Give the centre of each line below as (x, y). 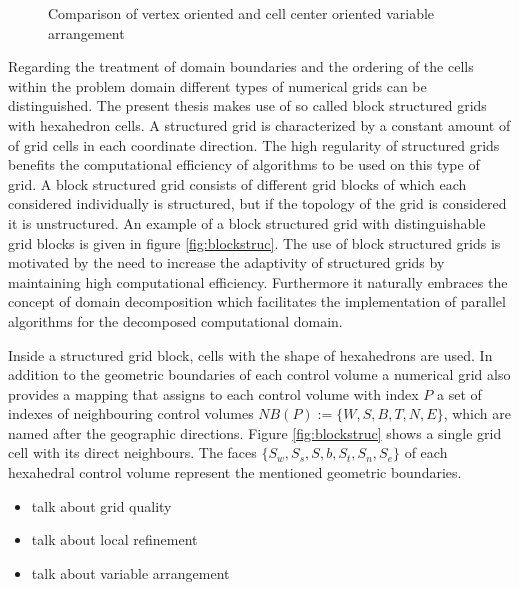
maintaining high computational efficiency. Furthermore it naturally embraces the (258, 281)
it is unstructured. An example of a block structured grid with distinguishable (247, 222)
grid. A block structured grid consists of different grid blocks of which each (237, 183)
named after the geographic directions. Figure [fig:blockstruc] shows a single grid (255, 432)
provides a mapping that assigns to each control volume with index (213, 393)
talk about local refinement (114, 539)
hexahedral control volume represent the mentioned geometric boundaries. (235, 472)
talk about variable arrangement (130, 572)
